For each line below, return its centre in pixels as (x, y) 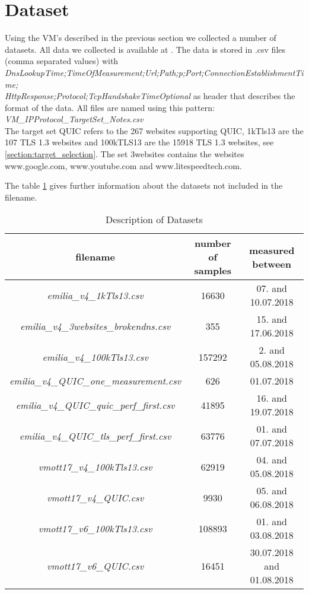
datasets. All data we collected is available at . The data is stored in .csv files (145, 49)
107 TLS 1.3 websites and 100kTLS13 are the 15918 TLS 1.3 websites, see (139, 142)
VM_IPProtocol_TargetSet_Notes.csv (74, 119)
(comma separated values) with (62, 61)
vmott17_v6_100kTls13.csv (95, 528)
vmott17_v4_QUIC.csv (95, 497)
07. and (272, 288)
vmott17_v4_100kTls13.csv (95, 466)
